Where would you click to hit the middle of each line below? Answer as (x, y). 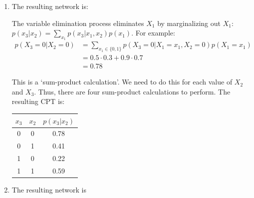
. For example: (153, 33)
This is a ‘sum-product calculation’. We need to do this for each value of (122, 82)
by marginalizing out (189, 23)
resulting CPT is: (38, 101)
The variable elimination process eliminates (78, 23)
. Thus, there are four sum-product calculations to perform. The (132, 91)
